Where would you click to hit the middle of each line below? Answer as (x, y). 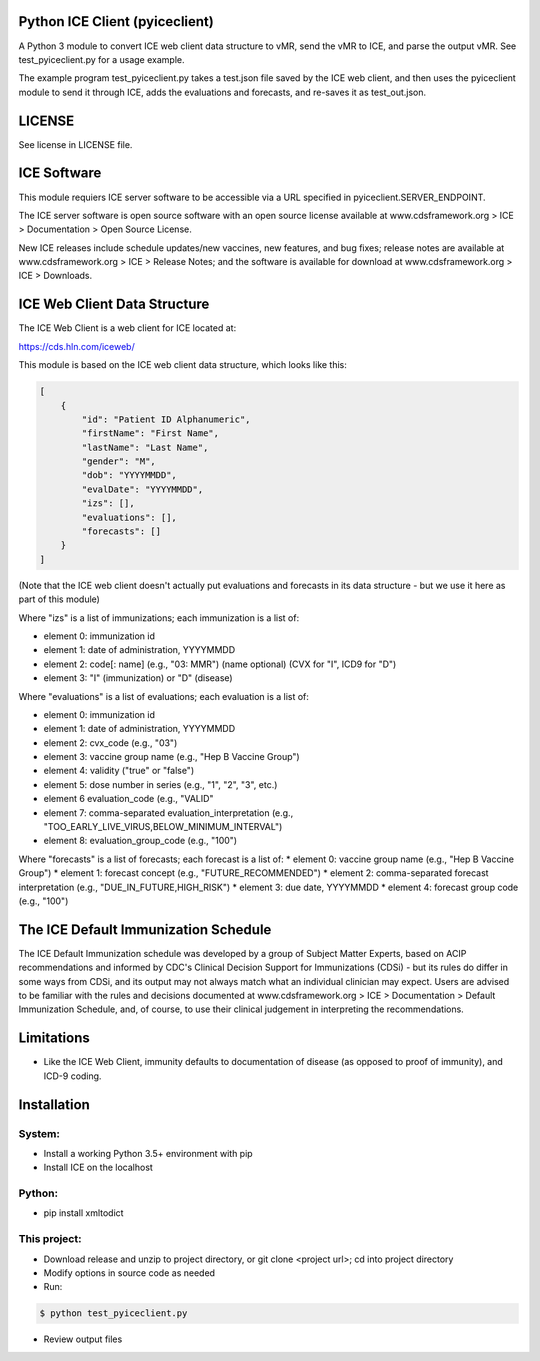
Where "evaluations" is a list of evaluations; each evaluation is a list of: (164, 696)
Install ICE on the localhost (98, 1167)
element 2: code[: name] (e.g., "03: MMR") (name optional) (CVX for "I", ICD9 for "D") (220, 664)
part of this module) (59, 599)
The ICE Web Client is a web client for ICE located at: (127, 328)
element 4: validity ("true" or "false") (119, 771)
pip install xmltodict (83, 1213)
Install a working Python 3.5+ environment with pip (148, 1153)
